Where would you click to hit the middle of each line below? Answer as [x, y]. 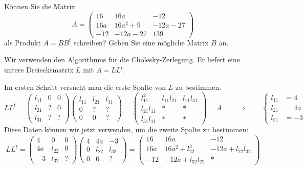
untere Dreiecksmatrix [39, 70]
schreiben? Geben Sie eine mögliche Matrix [141, 42]
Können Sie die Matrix [40, 6]
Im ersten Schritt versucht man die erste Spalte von [85, 87]
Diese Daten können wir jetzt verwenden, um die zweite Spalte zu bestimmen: [126, 129]
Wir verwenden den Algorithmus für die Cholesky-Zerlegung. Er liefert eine [122, 59]
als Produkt [23, 42]
